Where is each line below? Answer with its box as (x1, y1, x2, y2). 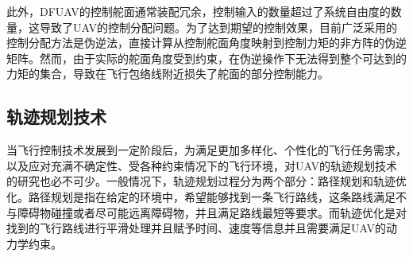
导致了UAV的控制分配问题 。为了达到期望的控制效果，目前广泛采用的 (39, 18, 397, 35)
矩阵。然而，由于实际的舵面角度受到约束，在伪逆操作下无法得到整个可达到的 (6, 49, 407, 66)
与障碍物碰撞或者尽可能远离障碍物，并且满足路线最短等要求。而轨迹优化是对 (6, 204, 407, 220)
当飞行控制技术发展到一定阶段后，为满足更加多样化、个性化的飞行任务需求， (6, 142, 407, 158)
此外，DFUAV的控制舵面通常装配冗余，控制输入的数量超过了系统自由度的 (6, 3, 391, 19)
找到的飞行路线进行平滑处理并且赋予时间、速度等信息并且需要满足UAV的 (6, 220, 386, 236)
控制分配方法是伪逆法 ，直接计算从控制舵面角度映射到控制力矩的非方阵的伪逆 (6, 34, 407, 51)
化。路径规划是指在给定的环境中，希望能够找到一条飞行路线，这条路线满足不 (6, 188, 407, 204)
